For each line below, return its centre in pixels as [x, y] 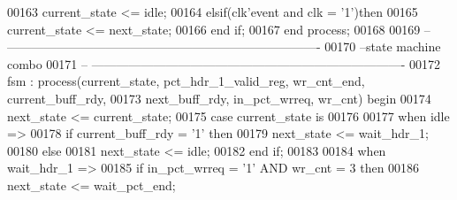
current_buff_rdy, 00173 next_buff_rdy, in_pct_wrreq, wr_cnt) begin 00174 [219, 98]
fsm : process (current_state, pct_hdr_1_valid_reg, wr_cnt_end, [186, 81]
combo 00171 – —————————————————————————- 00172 [224, 63]
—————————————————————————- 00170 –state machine [224, 46]
